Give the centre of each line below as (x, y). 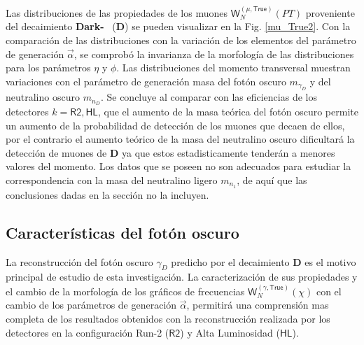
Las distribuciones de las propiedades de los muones (117, 12)
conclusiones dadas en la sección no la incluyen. (107, 194)
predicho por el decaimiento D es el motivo (264, 261)
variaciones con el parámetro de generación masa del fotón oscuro (146, 81)
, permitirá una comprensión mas (258, 305)
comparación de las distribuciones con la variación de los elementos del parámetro (181, 40)
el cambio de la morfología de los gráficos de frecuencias (125, 291)
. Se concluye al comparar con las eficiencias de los (209, 97)
